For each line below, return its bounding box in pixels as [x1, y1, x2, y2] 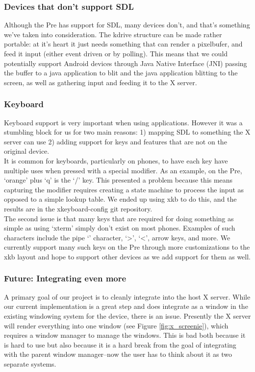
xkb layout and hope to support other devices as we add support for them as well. [4, 251, 251, 261]
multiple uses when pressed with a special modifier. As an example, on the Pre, [4, 165, 242, 175]
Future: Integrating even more [4, 272, 127, 284]
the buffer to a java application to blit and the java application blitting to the [4, 68, 238, 78]
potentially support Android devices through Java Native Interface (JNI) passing [4, 58, 247, 68]
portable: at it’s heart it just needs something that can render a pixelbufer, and [4, 39, 243, 49]
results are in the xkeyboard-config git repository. [4, 203, 153, 213]
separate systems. [4, 358, 56, 369]
